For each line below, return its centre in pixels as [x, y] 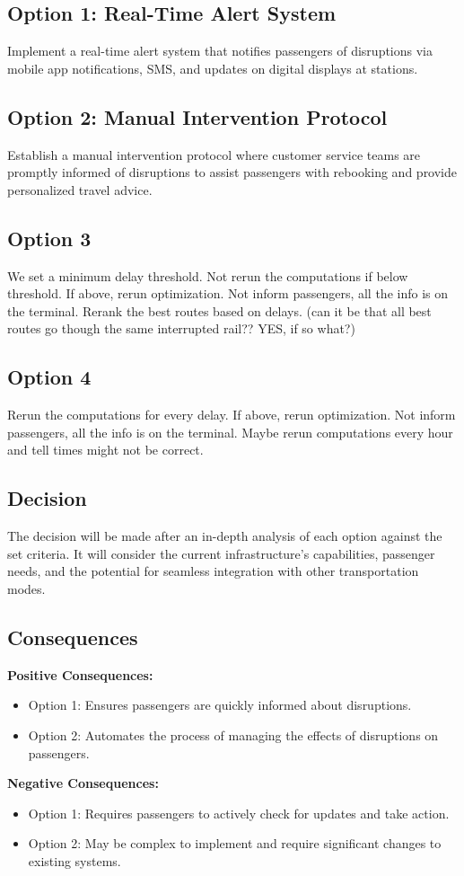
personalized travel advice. [80, 189]
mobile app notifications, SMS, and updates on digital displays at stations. [213, 68]
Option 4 [49, 377]
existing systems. [74, 860]
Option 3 [49, 238]
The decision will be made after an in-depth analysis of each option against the [225, 536]
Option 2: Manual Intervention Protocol [197, 116]
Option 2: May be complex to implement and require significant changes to [235, 843]
